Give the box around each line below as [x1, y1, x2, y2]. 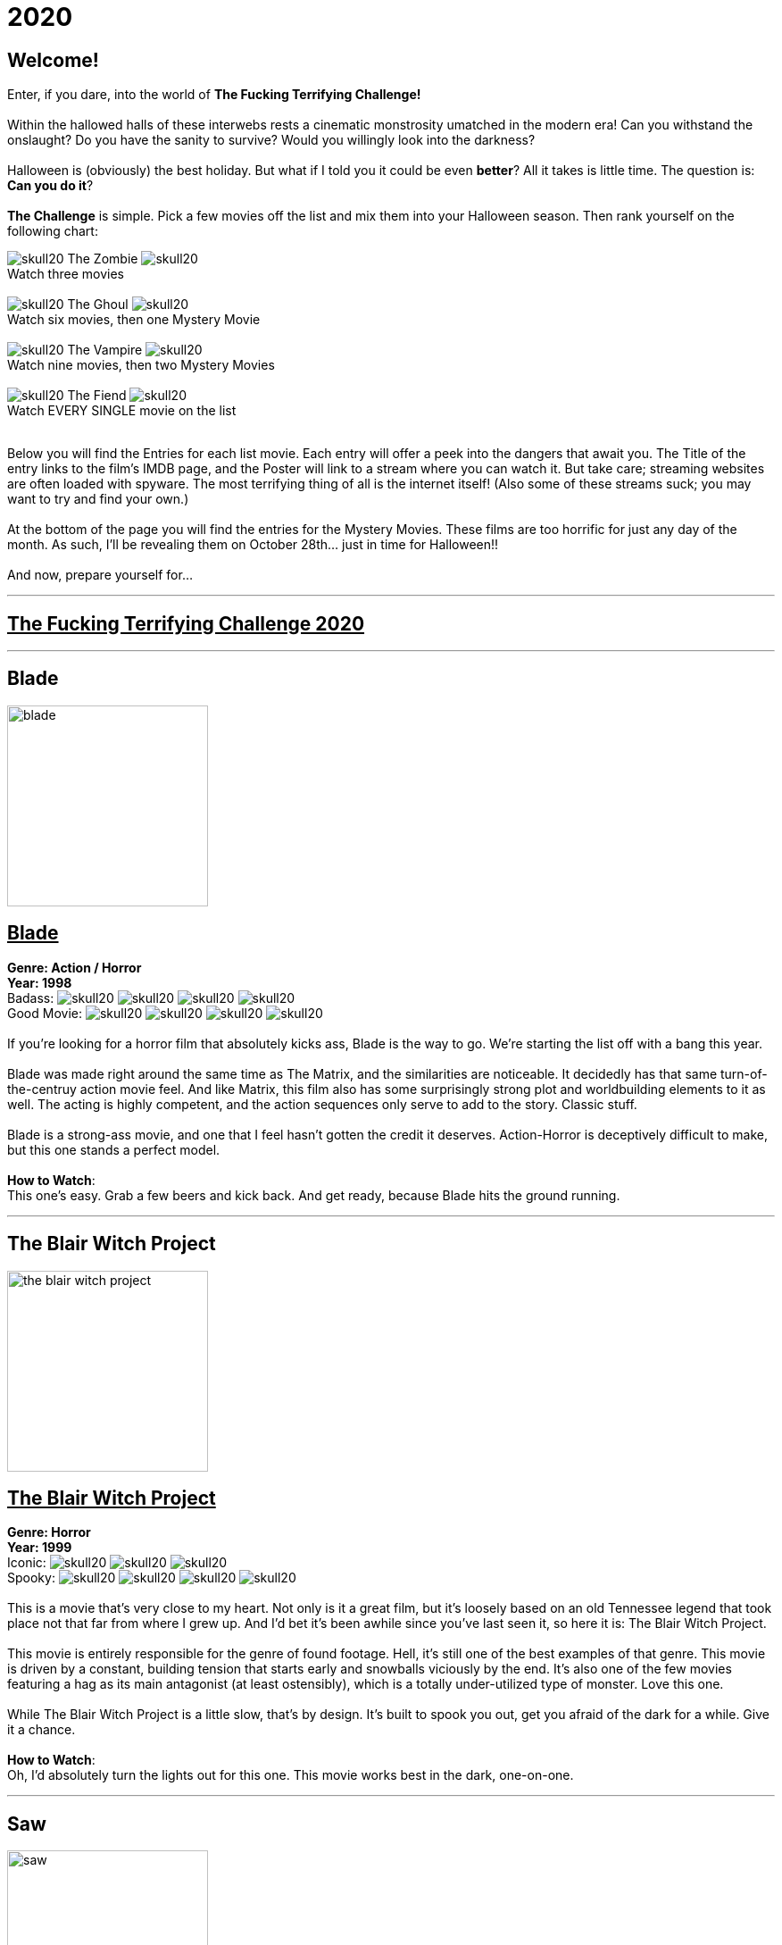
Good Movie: [7, 1005, 82, 1021]
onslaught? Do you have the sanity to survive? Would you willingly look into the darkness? [7, 132, 536, 148]
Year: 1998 [7, 974, 72, 990]
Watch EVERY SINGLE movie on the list [7, 403, 237, 419]
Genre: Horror [7, 1524, 91, 1540]
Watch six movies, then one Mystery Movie [7, 312, 261, 328]
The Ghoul [67, 296, 129, 313]
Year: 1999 [7, 1540, 72, 1556]
